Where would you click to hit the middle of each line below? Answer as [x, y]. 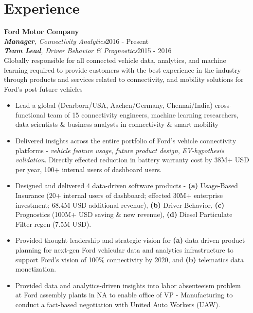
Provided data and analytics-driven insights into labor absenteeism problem [128, 285]
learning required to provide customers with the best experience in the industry [123, 69]
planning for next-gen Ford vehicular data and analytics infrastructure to [124, 250]
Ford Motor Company [42, 31]
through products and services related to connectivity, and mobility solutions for [124, 79]
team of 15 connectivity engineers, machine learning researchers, [143, 114]
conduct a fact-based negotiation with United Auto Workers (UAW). [118, 304]
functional [30, 114]
